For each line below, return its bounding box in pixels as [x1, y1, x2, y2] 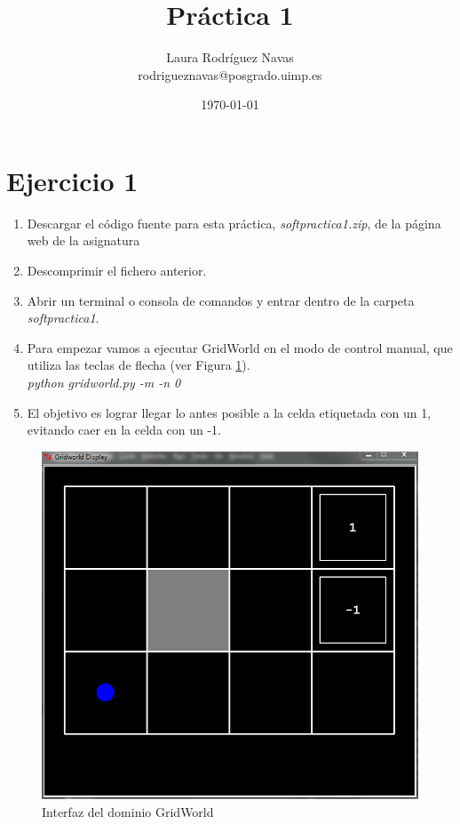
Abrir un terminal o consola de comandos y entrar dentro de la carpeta [27, 291, 415, 309]
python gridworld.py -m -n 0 [27, 373, 181, 391]
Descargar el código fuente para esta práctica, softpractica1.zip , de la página [27, 213, 441, 232]
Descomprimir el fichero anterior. [27, 261, 207, 280]
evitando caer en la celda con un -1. [27, 420, 221, 439]
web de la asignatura [27, 231, 140, 250]
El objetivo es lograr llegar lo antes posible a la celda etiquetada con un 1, [27, 403, 432, 421]
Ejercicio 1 [6, 162, 139, 198]
